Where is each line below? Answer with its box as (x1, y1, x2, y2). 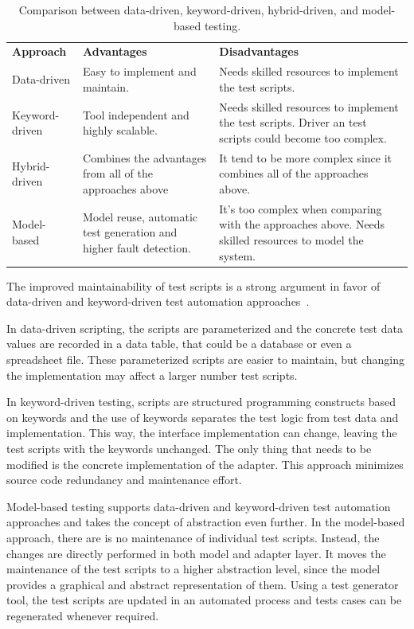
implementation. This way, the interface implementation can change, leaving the (6, 424, 397, 441)
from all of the (83, 165, 153, 182)
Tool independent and (83, 106, 189, 123)
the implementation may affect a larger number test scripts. (6, 366, 298, 383)
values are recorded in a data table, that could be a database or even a (6, 335, 352, 352)
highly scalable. (83, 122, 158, 139)
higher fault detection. (83, 239, 191, 256)
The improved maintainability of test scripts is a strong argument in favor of (6, 277, 381, 294)
